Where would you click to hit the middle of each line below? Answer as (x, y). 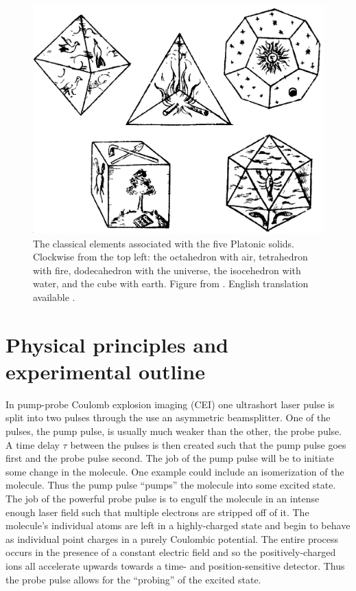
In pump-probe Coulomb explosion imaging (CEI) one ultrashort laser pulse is (170, 404)
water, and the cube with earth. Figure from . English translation (171, 283)
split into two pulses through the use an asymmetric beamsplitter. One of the (168, 417)
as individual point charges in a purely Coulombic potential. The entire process (172, 538)
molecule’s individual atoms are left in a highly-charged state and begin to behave (178, 525)
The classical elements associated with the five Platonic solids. (164, 243)
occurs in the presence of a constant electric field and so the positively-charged (171, 552)
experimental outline (105, 371)
